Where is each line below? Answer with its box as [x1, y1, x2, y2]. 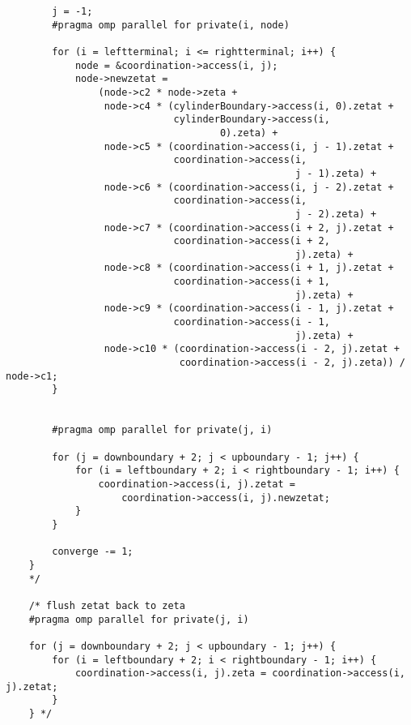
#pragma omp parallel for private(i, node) [52, 19, 290, 31]
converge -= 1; [52, 546, 133, 558]
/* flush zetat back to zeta [28, 599, 185, 611]
